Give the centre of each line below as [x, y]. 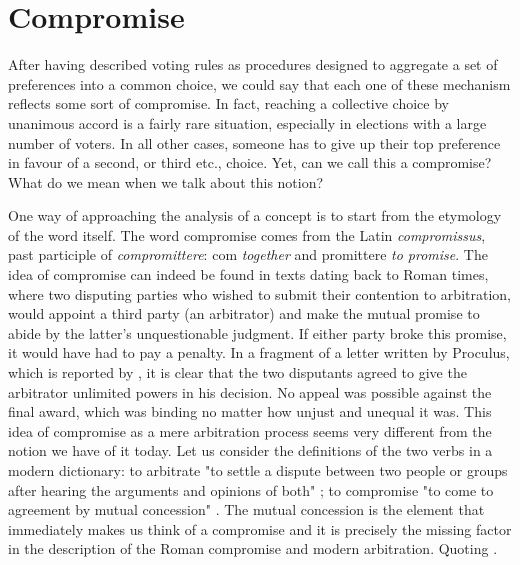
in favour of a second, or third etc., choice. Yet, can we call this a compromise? [250, 162]
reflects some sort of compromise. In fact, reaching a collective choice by [228, 103]
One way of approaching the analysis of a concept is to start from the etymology [255, 215]
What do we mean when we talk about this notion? [166, 181]
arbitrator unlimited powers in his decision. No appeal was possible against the [250, 391]
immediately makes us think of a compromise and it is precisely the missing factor [260, 528]
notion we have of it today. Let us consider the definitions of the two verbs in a [250, 450]
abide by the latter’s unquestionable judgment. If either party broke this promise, [257, 332]
